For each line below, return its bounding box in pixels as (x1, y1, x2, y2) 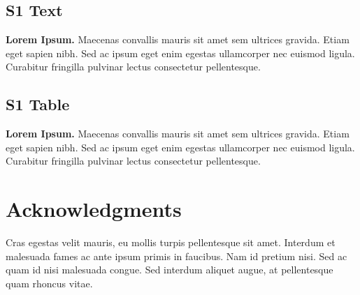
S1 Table (6, 93, 70, 115)
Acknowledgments (6, 195, 182, 223)
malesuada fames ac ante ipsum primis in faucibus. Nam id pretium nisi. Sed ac (6, 248, 347, 263)
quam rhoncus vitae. (6, 275, 93, 290)
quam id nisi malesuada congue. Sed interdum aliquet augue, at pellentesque (6, 262, 333, 277)
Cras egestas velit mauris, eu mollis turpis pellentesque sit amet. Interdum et (6, 235, 336, 250)
